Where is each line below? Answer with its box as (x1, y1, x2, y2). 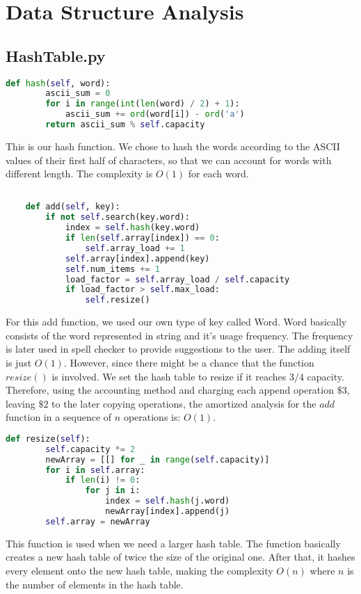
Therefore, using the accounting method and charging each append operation (6, 383, 334, 397)
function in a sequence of (6, 410, 112, 424)
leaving (6, 396, 35, 410)
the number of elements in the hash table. (6, 577, 184, 591)
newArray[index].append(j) (105, 506, 230, 517)
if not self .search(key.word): (45, 212, 190, 223)
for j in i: (85, 485, 141, 496)
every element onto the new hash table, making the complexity (6, 563, 273, 577)
